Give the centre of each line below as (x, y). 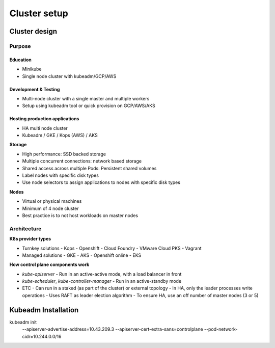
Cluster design (33, 31)
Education (20, 60)
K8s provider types (30, 239)
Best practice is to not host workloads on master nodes (80, 215)
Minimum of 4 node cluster (50, 208)
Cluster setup (39, 13)
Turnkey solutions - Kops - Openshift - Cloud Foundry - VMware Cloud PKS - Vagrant (112, 248)
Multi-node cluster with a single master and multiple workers (86, 98)
